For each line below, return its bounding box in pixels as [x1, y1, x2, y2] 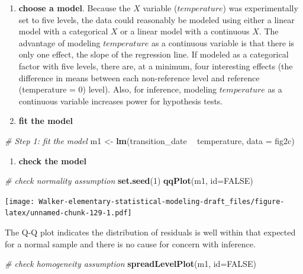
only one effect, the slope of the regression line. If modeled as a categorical [18, 48, 289, 60]
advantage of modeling [18, 36, 101, 49]
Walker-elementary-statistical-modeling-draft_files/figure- [38, 197, 285, 206]
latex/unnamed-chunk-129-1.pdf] [5, 209, 132, 218]
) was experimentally [223, 2, 298, 14]
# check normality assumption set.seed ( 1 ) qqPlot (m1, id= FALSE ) [5, 174, 253, 187]
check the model [18, 154, 87, 167]
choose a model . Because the [18, 2, 131, 14]
